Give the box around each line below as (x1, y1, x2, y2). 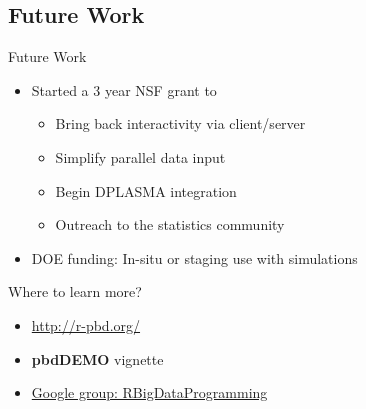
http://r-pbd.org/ (31, 314, 141, 335)
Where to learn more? (8, 281, 142, 302)
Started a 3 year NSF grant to (31, 79, 217, 100)
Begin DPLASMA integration (55, 180, 237, 201)
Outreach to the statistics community (55, 214, 285, 235)
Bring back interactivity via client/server (55, 113, 306, 134)
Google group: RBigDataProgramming (31, 382, 268, 403)
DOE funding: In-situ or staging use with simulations (31, 247, 358, 268)
